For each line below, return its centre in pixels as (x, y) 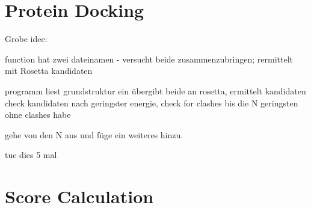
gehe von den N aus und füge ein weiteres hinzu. (94, 134)
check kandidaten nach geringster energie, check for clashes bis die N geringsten (152, 102)
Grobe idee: (26, 39)
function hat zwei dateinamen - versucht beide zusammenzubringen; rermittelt (149, 59)
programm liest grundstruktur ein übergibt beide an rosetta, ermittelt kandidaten (155, 90)
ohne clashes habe (38, 115)
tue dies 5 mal (31, 155)
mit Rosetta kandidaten (49, 71)
